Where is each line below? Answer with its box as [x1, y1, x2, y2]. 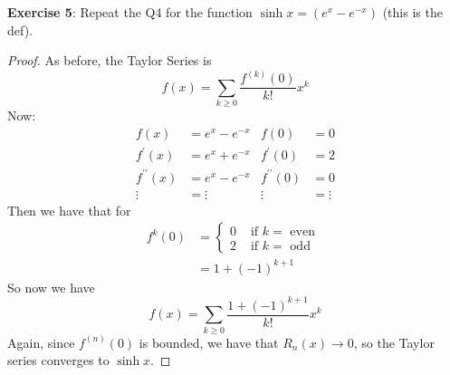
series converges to [7, 351, 110, 370]
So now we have [7, 277, 95, 296]
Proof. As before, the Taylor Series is [7, 51, 212, 70]
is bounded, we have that [139, 332, 279, 351]
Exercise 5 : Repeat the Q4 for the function [7, 3, 253, 21]
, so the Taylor [353, 332, 435, 351]
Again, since [7, 332, 75, 351]
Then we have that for [7, 200, 131, 219]
